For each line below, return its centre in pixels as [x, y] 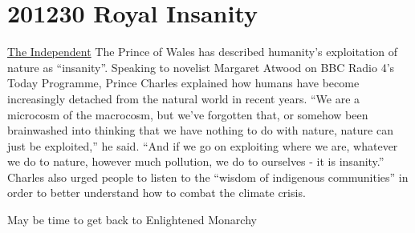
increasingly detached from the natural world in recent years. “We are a [184, 98]
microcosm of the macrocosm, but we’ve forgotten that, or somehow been [188, 114]
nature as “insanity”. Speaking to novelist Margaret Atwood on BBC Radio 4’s [201, 67]
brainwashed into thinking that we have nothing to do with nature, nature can [200, 130]
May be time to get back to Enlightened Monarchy [132, 220]
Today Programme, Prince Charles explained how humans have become [183, 83]
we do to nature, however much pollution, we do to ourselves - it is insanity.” [196, 161]
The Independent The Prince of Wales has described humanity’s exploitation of [202, 52]
